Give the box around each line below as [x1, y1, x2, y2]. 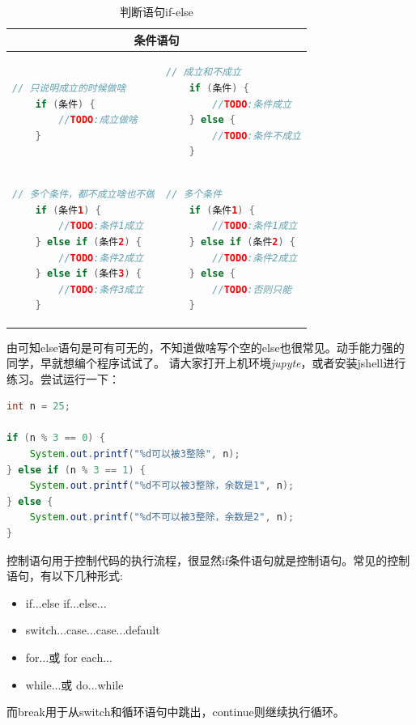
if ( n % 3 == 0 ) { [6, 432, 105, 444]
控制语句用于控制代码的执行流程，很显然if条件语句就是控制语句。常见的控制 [6, 551, 410, 568]
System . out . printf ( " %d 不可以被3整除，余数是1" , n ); [29, 480, 295, 492]
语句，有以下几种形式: [6, 567, 123, 584]
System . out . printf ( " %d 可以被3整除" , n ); [29, 448, 240, 460]
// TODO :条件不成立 [212, 129, 301, 142]
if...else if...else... [25, 594, 107, 611]
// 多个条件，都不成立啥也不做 [12, 189, 155, 201]
